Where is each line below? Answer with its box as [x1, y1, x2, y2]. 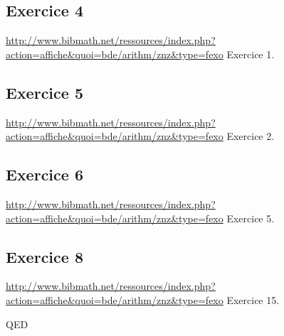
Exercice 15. [226, 292, 280, 307]
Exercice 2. [226, 129, 275, 143]
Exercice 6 [6, 163, 83, 185]
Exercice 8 [6, 245, 83, 267]
